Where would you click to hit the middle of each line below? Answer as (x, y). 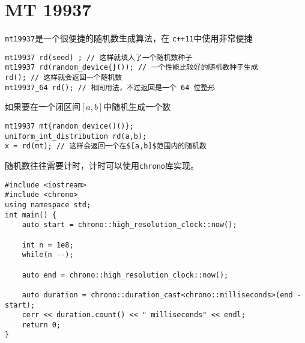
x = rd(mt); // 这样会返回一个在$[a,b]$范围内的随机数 (106, 146)
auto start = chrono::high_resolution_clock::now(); (129, 225)
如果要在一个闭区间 (43, 107)
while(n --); (48, 255)
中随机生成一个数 (137, 107)
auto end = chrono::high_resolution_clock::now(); (125, 275)
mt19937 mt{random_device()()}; (69, 126)
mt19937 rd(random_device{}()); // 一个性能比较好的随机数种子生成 (131, 68)
